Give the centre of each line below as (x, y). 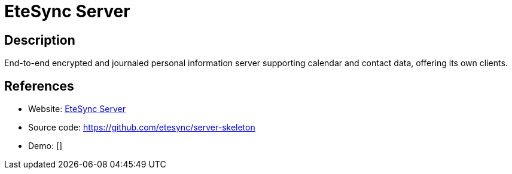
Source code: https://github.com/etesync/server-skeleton (142, 128)
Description (40, 40)
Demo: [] (45, 146)
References (39, 86)
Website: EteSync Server (77, 109)
